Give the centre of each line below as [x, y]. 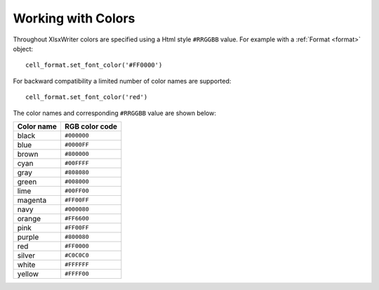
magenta [32, 200]
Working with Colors [74, 18]
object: [23, 48]
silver [26, 255]
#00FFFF [77, 163]
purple [28, 237]
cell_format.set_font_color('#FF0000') [94, 65]
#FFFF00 [77, 274]
